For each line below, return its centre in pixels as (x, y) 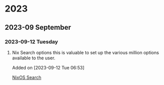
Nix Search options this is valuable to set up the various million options (86, 52)
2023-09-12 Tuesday (32, 42)
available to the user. (34, 58)
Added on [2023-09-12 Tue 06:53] (48, 67)
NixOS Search (26, 77)
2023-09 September (38, 27)
